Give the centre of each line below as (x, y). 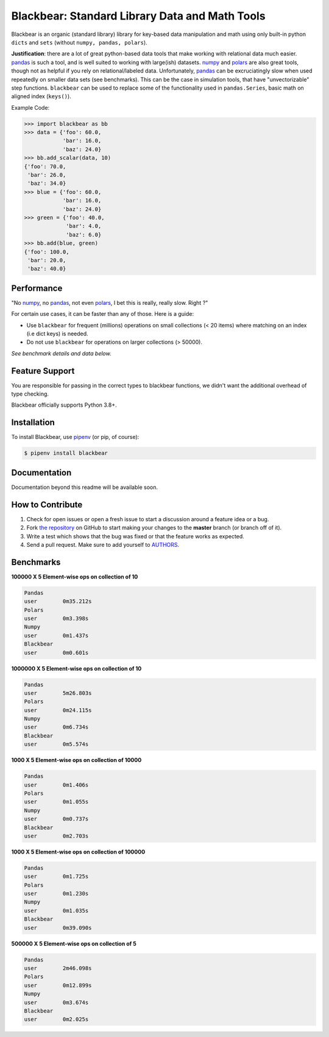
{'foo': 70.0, (45, 166)
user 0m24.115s (58, 710)
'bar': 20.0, (47, 260)
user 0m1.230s (56, 894)
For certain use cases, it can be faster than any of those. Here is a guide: (103, 314)
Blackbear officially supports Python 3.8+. (64, 405)
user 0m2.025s (56, 1019)
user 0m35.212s (58, 601)
